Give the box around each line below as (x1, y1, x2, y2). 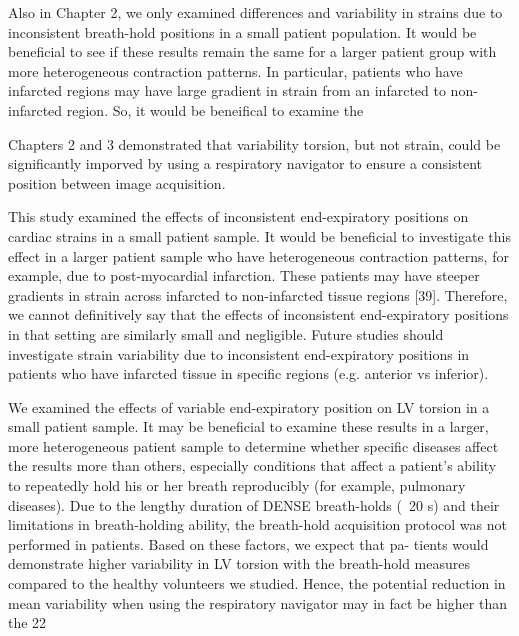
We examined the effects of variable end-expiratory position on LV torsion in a (8, 396, 490, 417)
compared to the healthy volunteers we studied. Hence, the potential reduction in (8, 573, 506, 594)
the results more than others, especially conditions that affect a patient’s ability (8, 455, 497, 476)
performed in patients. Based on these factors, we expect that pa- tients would (8, 533, 489, 554)
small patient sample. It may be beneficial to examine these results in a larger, (8, 416, 489, 437)
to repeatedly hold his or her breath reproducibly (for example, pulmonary (8, 475, 466, 496)
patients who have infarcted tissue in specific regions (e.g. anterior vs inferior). (8, 363, 489, 384)
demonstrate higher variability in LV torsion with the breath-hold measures (8, 553, 470, 574)
